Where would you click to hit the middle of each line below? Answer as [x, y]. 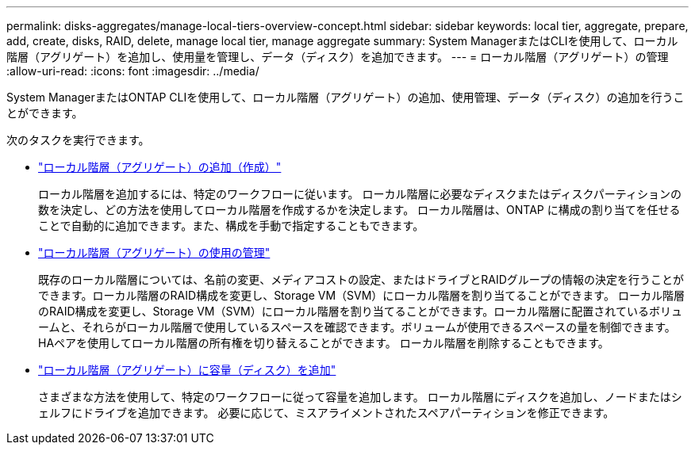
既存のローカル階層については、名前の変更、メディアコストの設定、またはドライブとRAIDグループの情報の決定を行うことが [361, 279]
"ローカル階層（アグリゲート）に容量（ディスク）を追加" [187, 370]
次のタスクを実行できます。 [78, 140]
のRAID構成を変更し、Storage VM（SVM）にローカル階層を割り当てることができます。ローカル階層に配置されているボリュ [360, 311]
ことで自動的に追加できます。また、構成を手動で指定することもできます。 [231, 226]
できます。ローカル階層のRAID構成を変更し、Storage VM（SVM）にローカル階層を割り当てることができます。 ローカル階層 [361, 295]
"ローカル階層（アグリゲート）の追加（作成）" [160, 167]
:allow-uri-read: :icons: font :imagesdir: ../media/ [133, 71]
